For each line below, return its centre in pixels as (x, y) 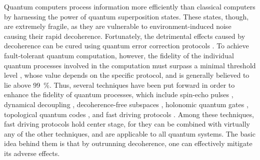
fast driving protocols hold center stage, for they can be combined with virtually (127, 124)
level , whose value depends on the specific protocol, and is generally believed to (127, 75)
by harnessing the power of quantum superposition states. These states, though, (126, 16)
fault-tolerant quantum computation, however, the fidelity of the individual (119, 55)
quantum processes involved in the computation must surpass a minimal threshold (130, 65)
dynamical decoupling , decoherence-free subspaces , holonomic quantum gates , (126, 104)
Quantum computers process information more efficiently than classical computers (130, 6)
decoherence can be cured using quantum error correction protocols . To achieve (126, 46)
